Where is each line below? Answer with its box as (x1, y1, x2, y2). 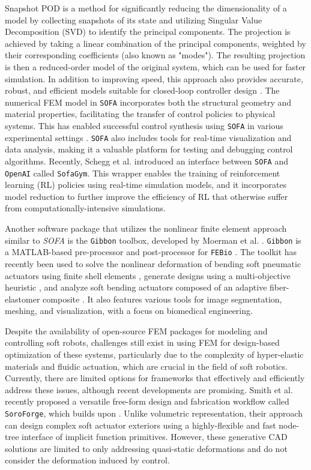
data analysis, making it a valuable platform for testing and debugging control (5, 143, 293, 155)
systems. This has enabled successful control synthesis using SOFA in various (5, 119, 283, 131)
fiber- (270, 281, 289, 294)
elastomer (5, 292, 40, 305)
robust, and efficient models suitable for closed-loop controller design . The (5, 84, 280, 97)
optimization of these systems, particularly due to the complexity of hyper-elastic (5, 348, 304, 361)
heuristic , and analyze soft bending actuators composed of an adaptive (5, 281, 267, 294)
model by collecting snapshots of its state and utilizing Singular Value (5, 13, 262, 26)
